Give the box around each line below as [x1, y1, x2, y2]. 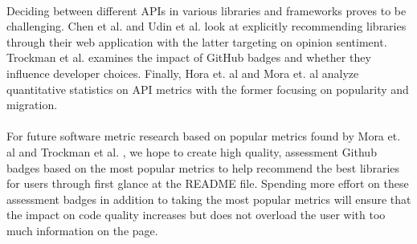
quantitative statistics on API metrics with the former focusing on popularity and [6, 80, 409, 97]
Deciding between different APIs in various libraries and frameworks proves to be [6, 2, 407, 18]
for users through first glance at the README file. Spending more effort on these [6, 175, 409, 192]
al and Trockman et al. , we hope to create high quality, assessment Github [6, 143, 377, 160]
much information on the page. [6, 222, 158, 238]
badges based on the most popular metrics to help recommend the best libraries [6, 159, 400, 176]
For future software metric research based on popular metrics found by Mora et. [6, 128, 401, 144]
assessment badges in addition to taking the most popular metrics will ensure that [6, 190, 411, 207]
